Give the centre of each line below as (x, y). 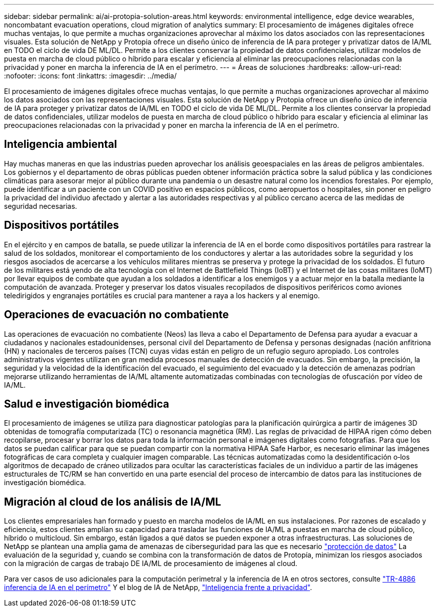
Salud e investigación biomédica (87, 404)
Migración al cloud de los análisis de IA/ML (113, 502)
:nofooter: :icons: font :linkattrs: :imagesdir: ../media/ (90, 76)
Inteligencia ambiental (60, 144)
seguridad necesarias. (41, 206)
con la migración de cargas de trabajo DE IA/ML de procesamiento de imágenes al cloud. (151, 564)
